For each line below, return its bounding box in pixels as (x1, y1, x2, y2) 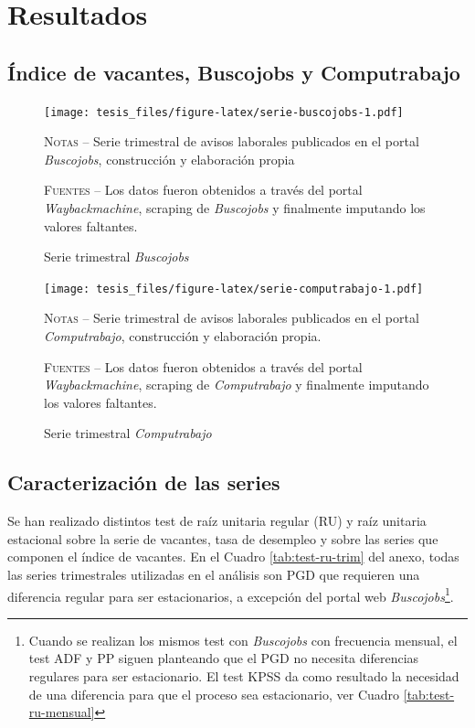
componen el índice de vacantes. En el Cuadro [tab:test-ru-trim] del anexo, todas (7, 547, 459, 566)
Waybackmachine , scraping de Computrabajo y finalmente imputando (44, 375, 429, 394)
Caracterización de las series (7, 468, 280, 497)
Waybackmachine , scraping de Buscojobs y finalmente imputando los (44, 198, 426, 218)
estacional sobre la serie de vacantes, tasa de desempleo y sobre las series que (7, 529, 438, 548)
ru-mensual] (28, 702, 95, 722)
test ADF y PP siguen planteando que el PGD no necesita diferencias (28, 648, 419, 668)
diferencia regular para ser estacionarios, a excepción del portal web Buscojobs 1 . (7, 583, 454, 605)
